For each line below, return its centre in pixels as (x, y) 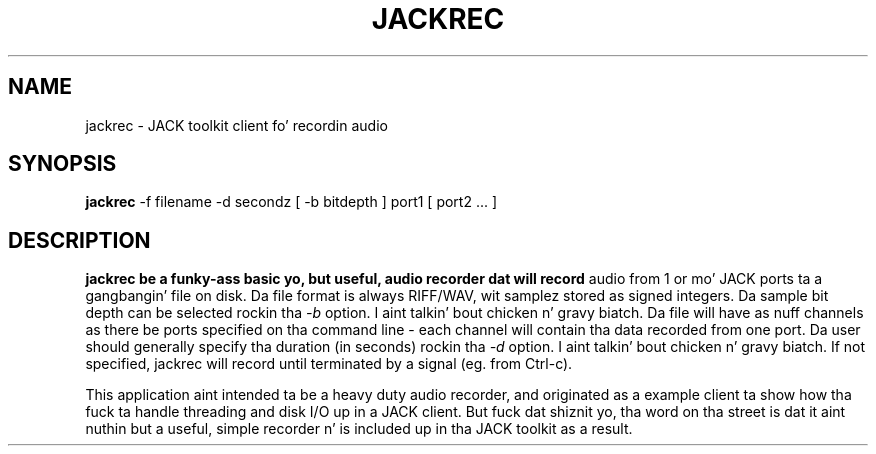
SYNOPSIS (62, 164)
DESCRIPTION (79, 240)
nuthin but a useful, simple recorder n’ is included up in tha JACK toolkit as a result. (359, 429)
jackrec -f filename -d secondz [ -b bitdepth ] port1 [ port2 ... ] (291, 202)
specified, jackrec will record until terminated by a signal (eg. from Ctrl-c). (329, 364)
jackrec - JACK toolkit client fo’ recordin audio (236, 125)
